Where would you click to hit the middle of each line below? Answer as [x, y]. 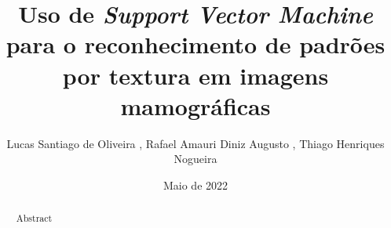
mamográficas [195, 105]
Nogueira [195, 159]
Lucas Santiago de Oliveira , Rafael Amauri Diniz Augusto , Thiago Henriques [195, 143]
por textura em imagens [195, 75]
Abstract [34, 218]
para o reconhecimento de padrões [195, 44]
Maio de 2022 [195, 185]
